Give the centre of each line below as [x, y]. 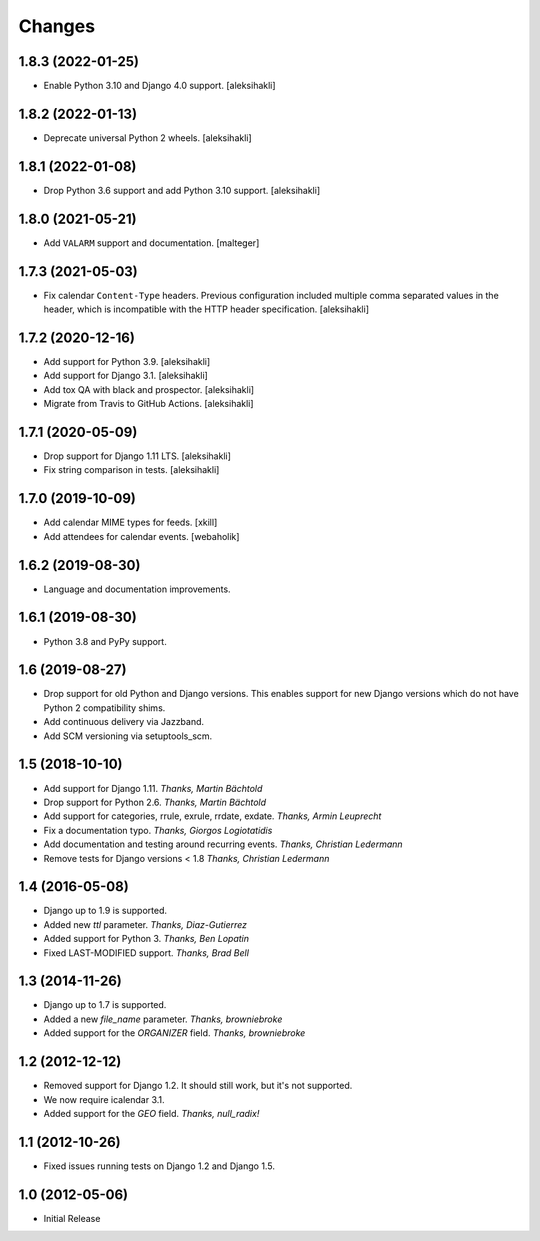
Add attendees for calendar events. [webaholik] [141, 536]
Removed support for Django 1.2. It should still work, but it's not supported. [198, 1086]
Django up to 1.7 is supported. [105, 1005]
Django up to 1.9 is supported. [105, 911]
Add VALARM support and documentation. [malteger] [151, 242]
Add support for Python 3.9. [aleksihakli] [127, 361]
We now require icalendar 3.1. [104, 1099]
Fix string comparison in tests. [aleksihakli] [131, 470]
